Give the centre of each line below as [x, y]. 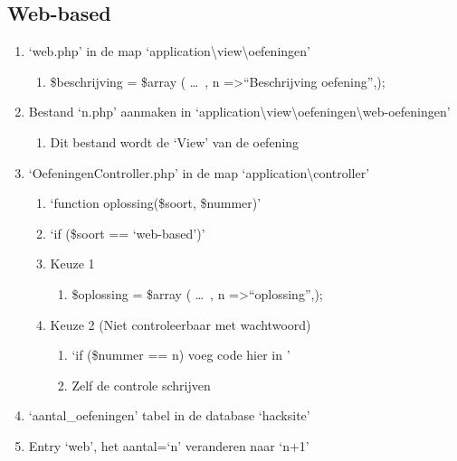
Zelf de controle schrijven [141, 385]
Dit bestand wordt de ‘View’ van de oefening [175, 141]
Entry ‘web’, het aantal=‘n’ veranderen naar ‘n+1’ [169, 445]
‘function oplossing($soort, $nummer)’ [156, 203]
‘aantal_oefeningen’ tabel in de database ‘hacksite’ [169, 415]
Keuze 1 [72, 263]
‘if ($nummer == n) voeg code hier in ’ [181, 355]
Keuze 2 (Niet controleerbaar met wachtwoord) [181, 324]
